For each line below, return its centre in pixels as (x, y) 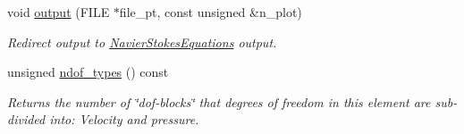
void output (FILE (59, 12)
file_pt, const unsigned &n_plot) (211, 12)
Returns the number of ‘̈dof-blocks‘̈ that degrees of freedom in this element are (219, 101)
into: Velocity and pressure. (124, 119)
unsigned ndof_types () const (88, 72)
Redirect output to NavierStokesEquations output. (142, 42)
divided (26, 119)
